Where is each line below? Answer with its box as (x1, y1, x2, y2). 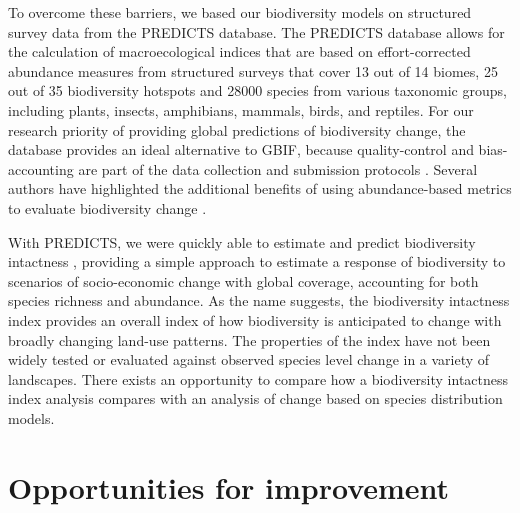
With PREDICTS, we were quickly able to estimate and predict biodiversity (8, 231, 476, 252)
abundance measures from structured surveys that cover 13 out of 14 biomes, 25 (8, 60, 498, 81)
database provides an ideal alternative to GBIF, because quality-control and (8, 139, 474, 160)
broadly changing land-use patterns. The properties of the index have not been (8, 329, 491, 350)
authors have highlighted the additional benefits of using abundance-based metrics (8, 178, 512, 199)
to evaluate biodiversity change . (8, 197, 207, 218)
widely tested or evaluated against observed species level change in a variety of (8, 349, 490, 370)
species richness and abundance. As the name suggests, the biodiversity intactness (8, 290, 510, 311)
